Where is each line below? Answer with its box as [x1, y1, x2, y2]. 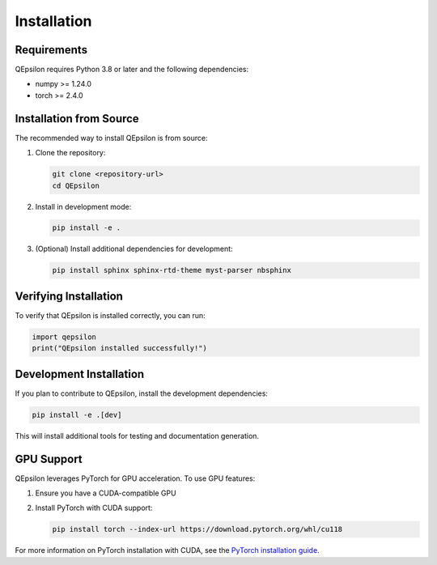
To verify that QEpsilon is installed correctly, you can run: [15, 310, 206, 320]
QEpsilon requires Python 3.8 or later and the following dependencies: [15, 65, 249, 74]
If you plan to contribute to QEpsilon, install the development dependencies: [15, 389, 269, 398]
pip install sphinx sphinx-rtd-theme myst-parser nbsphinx [52, 266, 291, 275]
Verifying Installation [15, 289, 123, 303]
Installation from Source [15, 112, 139, 125]
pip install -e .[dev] [32, 410, 122, 419]
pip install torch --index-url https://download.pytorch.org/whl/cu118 [52, 525, 343, 534]
